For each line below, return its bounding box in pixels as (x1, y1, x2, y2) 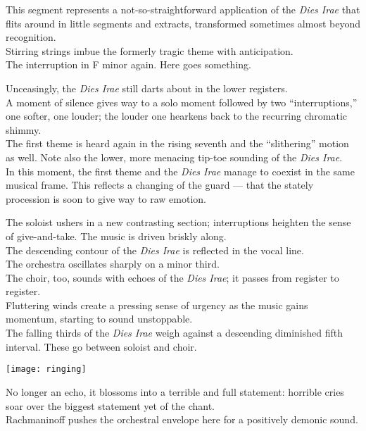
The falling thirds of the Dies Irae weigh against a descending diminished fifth (6, 325, 343, 340)
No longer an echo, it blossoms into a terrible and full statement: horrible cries (6, 384, 344, 399)
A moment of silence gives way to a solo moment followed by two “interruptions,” (6, 94, 358, 109)
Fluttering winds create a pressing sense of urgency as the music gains (6, 297, 308, 312)
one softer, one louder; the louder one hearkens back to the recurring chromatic (6, 108, 348, 123)
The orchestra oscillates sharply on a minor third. (6, 256, 220, 271)
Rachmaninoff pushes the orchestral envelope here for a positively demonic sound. (6, 412, 358, 427)
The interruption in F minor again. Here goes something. (6, 57, 251, 72)
